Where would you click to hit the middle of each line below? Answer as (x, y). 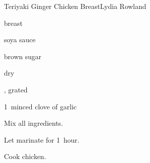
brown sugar (23, 56)
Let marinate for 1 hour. (42, 139)
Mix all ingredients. (34, 123)
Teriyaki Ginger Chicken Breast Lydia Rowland (75, 6)
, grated (16, 89)
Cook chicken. (25, 156)
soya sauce (20, 40)
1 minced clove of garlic (40, 106)
